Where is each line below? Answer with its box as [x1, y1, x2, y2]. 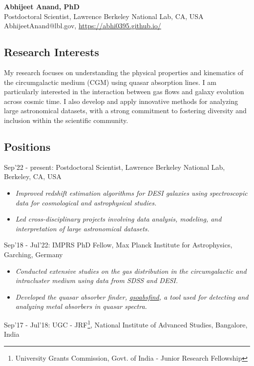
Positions [4, 139, 51, 154]
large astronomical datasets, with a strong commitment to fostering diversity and [4, 105, 247, 116]
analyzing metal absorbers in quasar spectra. [15, 301, 147, 311]
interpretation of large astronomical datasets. [15, 223, 149, 233]
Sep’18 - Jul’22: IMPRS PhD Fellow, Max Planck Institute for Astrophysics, [4, 240, 233, 250]
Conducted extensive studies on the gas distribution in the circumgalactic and [15, 265, 247, 276]
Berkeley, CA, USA [4, 171, 62, 182]
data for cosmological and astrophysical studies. [15, 197, 157, 207]
